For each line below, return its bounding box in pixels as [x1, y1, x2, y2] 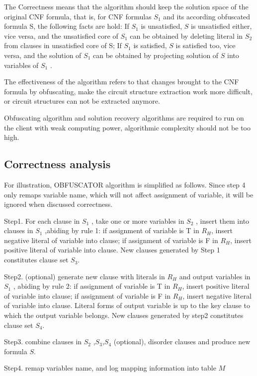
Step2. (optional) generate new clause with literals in [4, 271, 165, 281]
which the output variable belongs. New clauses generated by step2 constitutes [4, 310, 244, 320]
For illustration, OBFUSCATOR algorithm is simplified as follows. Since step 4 [4, 179, 246, 189]
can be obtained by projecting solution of [92, 50, 219, 60]
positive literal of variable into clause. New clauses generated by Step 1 [4, 245, 220, 255]
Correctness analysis [4, 156, 111, 172]
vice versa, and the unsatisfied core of [4, 30, 118, 41]
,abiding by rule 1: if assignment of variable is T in [45, 225, 199, 236]
